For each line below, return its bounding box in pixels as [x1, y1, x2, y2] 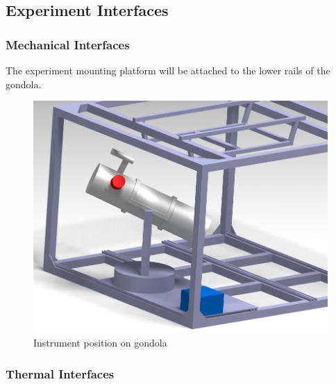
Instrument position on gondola [33, 335, 167, 350]
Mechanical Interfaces [6, 35, 130, 53]
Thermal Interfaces [6, 365, 115, 382]
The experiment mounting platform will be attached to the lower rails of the [6, 63, 330, 77]
